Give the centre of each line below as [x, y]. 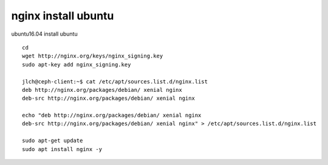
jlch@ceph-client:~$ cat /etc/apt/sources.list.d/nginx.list [115, 81]
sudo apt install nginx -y [62, 149]
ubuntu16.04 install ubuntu [45, 34]
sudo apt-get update [53, 141]
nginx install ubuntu [63, 16]
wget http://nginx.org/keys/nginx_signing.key [93, 56]
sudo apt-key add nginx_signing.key [77, 64]
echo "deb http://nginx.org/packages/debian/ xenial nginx [112, 115]
